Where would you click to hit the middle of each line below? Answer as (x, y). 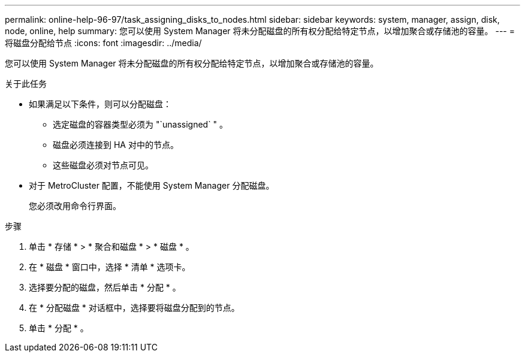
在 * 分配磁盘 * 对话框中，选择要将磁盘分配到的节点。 (134, 308)
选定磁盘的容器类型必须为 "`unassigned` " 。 (141, 124)
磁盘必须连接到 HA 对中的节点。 (116, 145)
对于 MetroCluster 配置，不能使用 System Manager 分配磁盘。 (152, 185)
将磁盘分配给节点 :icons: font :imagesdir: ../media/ (103, 43)
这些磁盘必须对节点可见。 (103, 165)
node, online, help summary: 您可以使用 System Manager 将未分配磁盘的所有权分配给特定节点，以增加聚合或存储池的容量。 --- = (260, 31)
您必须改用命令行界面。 (75, 206)
